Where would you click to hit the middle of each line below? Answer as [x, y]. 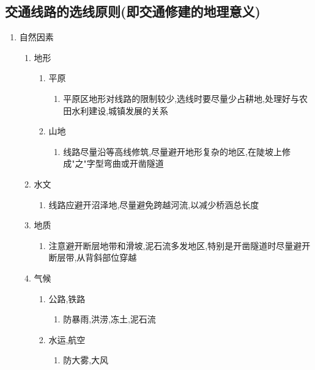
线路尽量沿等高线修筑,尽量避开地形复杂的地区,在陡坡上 [172, 151]
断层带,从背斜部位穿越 [93, 257]
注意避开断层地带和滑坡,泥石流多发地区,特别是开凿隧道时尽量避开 [180, 245]
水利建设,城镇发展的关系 [120, 110]
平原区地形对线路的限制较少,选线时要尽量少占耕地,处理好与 [181, 98]
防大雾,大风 [86, 360]
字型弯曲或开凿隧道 [125, 163]
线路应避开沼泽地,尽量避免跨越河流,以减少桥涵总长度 [154, 204]
